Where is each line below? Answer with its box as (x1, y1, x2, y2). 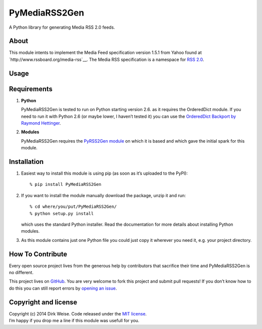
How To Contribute (9, 250, 67, 258)
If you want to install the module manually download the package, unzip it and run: (21, 192, 186, 198)
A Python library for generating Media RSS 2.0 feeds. (9, 24, 115, 30)
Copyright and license (9, 298, 78, 306)
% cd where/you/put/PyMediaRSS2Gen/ (30, 204, 117, 209)
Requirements (9, 85, 53, 93)
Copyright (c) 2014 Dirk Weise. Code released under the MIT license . (9, 311, 147, 316)
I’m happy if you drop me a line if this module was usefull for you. (9, 318, 140, 324)
